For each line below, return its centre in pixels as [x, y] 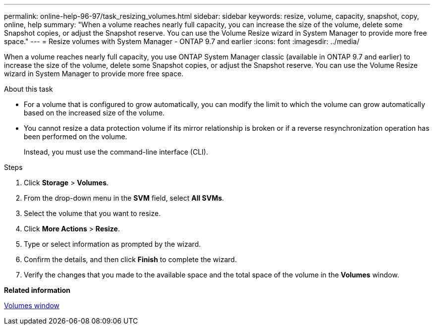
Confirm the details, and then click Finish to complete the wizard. [130, 259]
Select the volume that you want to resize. [92, 213]
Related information [37, 290]
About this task [28, 89]
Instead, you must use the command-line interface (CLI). [116, 152]
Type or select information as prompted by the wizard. [112, 244]
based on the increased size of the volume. [94, 113]
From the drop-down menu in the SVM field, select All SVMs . [124, 198]
